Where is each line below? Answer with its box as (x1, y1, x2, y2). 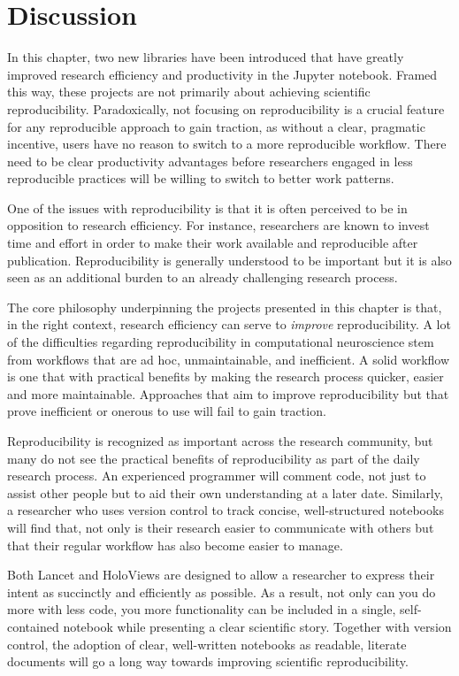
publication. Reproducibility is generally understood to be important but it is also (7, 250, 452, 269)
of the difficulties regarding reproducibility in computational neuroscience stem (7, 333, 434, 351)
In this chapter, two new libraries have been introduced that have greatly (7, 48, 404, 66)
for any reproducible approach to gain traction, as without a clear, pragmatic (7, 117, 425, 135)
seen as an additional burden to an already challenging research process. (7, 268, 398, 287)
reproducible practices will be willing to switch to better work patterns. (7, 169, 394, 188)
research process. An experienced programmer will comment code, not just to (7, 466, 426, 485)
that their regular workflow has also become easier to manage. (7, 535, 343, 554)
